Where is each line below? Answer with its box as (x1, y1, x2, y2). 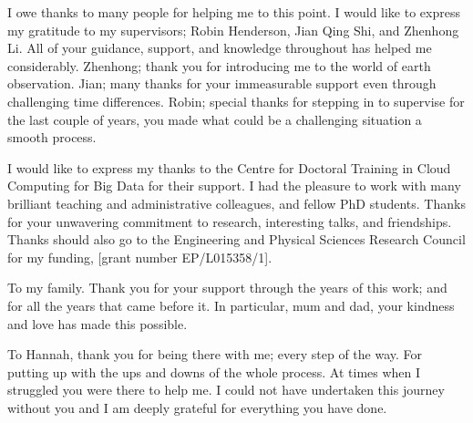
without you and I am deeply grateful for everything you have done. (7, 397, 387, 417)
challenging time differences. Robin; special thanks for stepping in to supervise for (7, 91, 465, 110)
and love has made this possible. (7, 314, 188, 333)
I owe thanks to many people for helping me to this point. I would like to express (7, 3, 460, 21)
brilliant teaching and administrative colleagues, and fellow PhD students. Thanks (7, 193, 466, 212)
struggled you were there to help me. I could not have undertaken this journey (7, 380, 445, 399)
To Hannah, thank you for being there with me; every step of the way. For (7, 345, 423, 364)
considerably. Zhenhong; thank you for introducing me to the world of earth (7, 56, 431, 75)
